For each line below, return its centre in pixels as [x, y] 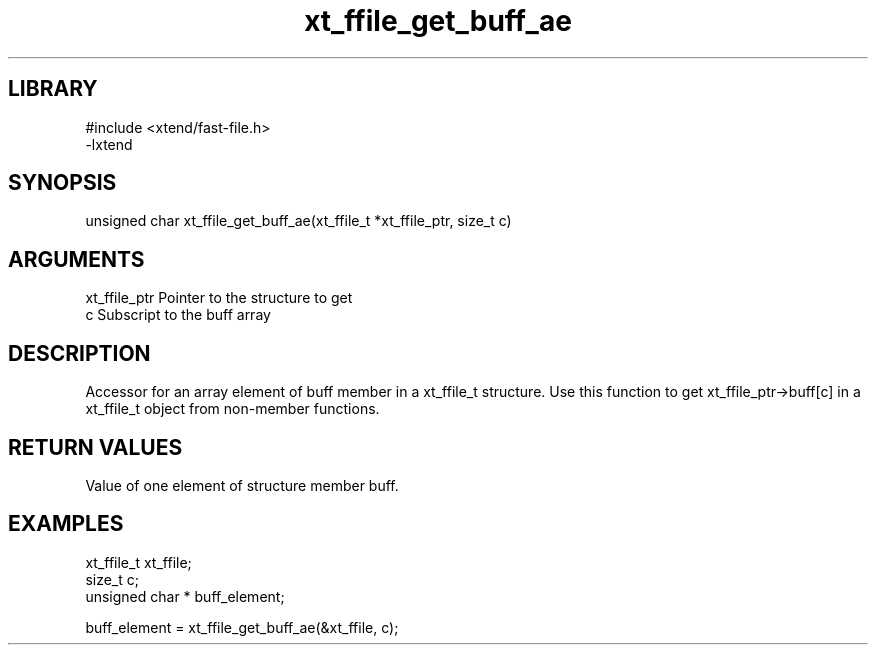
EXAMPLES [66, 524]
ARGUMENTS [76, 259]
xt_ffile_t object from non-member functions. [232, 409]
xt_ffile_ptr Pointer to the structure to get [219, 298]
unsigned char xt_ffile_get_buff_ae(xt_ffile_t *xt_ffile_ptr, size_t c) [298, 221]
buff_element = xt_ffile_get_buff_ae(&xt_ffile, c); [242, 627]
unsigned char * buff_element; [185, 596]
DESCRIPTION [79, 353]
